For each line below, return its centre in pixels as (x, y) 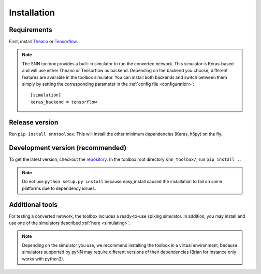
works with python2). (43, 259)
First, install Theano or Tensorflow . (43, 42)
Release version (34, 122)
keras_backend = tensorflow (64, 102)
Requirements (31, 30)
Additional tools (33, 205)
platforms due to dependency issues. (59, 188)
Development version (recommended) (68, 148)
